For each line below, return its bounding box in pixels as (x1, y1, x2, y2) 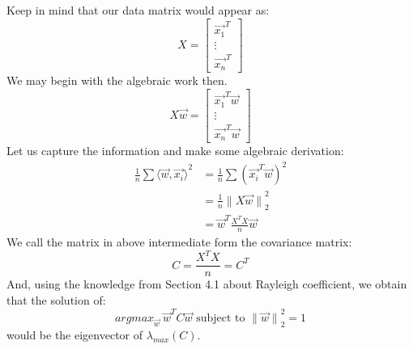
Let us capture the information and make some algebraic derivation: (6, 142, 344, 159)
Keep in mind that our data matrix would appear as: (6, 2, 270, 18)
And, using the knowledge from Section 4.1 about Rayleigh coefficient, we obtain (6, 275, 407, 292)
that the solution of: (6, 292, 106, 309)
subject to (196, 313, 245, 325)
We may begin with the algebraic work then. (6, 72, 228, 89)
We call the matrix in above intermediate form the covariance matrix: (6, 233, 352, 250)
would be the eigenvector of (6, 326, 143, 343)
